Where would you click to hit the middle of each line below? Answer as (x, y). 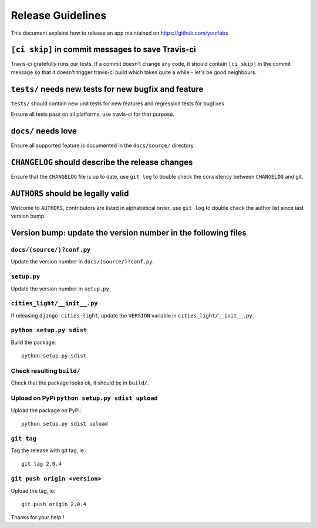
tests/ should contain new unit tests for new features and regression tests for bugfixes (118, 103)
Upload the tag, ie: (33, 490)
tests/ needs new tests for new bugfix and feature (107, 89)
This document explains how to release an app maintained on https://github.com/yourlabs (119, 33)
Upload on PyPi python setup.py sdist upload (84, 398)
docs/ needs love (44, 131)
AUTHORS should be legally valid (70, 193)
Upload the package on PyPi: (46, 410)
